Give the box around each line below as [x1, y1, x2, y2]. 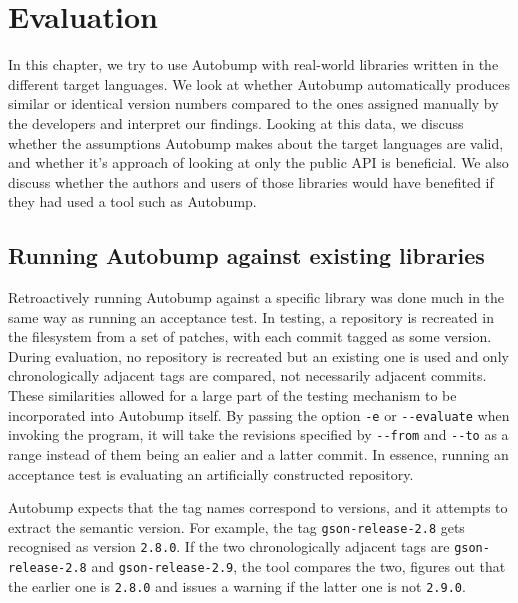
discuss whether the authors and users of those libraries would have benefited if [8, 171, 494, 192]
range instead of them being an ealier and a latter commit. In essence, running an [8, 443, 509, 464]
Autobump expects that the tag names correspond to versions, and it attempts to [8, 497, 508, 518]
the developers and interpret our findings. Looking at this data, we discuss [8, 112, 464, 133]
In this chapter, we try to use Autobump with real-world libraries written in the [8, 54, 499, 75]
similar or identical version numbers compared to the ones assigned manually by [8, 93, 499, 114]
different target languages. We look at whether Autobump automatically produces [8, 73, 510, 94]
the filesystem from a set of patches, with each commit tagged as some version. [8, 326, 492, 347]
